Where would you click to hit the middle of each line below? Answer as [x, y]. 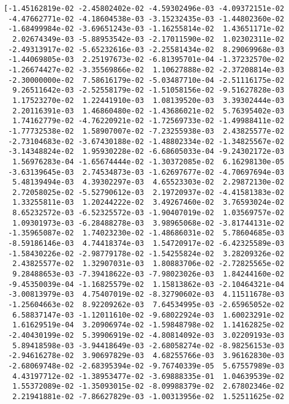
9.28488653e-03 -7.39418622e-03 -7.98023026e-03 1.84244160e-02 [148, 274]
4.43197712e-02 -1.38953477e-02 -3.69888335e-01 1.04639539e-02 [148, 376]
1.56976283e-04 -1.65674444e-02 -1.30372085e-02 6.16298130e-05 [148, 162]
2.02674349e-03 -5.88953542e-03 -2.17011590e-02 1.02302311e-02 [148, 39]
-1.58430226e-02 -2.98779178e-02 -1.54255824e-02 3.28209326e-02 [146, 253]
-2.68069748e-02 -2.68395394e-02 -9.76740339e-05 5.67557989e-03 [146, 366]
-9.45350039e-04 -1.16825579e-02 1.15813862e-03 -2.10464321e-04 [146, 284]
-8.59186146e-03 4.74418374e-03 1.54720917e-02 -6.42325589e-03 [146, 244]
